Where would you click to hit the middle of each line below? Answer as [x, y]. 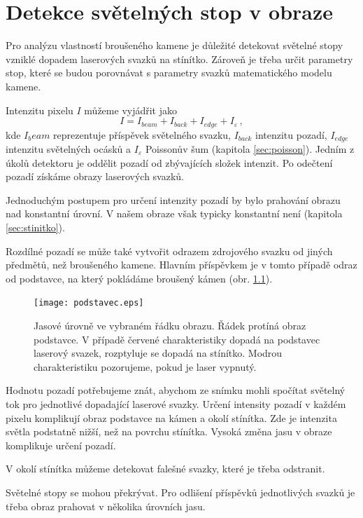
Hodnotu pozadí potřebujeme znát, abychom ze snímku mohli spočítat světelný [176, 390]
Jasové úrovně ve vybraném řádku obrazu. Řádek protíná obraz [170, 325]
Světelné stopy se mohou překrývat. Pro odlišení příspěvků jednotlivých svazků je [180, 492]
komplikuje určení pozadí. [61, 445]
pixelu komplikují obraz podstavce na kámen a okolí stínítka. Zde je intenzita [171, 417]
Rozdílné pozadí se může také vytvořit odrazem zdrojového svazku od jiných [169, 251]
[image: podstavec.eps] [89, 303]
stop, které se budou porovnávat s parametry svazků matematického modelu [169, 73]
